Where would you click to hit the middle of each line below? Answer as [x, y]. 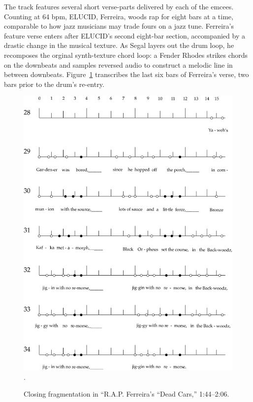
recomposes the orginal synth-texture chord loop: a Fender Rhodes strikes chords [126, 55]
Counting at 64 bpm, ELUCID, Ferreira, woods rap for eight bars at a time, [119, 16]
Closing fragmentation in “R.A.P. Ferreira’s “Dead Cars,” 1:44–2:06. [126, 393]
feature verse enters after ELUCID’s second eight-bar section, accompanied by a [125, 35]
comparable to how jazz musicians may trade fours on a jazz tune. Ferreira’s [119, 26]
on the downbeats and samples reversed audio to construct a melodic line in [118, 64]
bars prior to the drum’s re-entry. [54, 84]
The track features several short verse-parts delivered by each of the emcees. [119, 6]
